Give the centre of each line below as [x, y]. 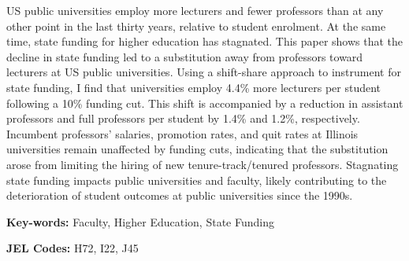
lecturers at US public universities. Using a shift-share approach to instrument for [204, 72]
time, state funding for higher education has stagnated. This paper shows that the [205, 41]
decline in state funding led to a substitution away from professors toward [185, 56]
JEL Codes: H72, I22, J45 [73, 248]
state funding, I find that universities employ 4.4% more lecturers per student [194, 87]
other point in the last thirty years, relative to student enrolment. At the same [196, 26]
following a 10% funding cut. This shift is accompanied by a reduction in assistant [205, 103]
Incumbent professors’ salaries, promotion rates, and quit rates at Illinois [182, 133]
